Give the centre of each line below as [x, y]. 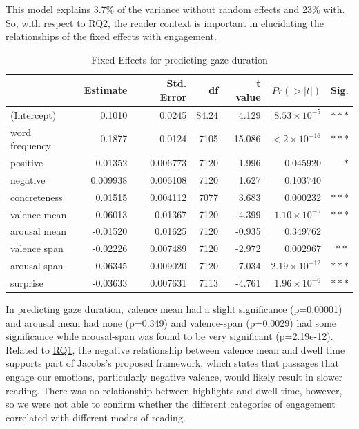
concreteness [37, 197]
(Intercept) [33, 114]
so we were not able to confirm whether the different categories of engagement [171, 404]
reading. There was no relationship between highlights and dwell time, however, [174, 390]
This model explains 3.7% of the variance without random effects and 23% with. [175, 9]
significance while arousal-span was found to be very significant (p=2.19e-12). [169, 336]
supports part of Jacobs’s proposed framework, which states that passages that [172, 363]
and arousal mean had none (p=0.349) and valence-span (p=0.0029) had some [171, 322]
